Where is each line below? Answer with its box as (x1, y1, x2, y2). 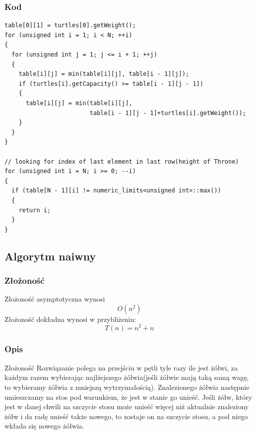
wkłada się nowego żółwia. (4, 421, 84, 431)
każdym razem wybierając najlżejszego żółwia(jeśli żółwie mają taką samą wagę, (4, 372, 249, 382)
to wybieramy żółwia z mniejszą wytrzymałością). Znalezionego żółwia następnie (4, 381, 250, 392)
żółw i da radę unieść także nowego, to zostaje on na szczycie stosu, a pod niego (4, 411, 248, 421)
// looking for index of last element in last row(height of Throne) (4, 158, 239, 165)
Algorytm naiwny (4, 248, 96, 263)
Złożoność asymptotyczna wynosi (4, 294, 105, 304)
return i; (18, 206, 51, 214)
